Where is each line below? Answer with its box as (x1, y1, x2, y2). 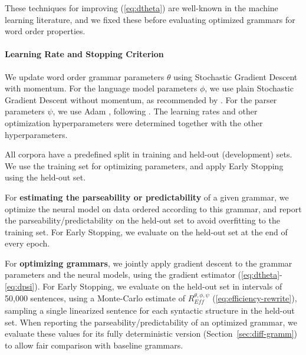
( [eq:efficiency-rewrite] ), (212, 291, 297, 304)
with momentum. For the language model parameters (5, 82, 198, 94)
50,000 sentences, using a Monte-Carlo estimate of (5, 291, 185, 304)
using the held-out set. (5, 171, 86, 183)
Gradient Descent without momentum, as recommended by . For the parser (5, 93, 277, 106)
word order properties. (5, 25, 85, 37)
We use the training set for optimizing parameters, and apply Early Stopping (5, 159, 284, 172)
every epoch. (5, 237, 50, 249)
